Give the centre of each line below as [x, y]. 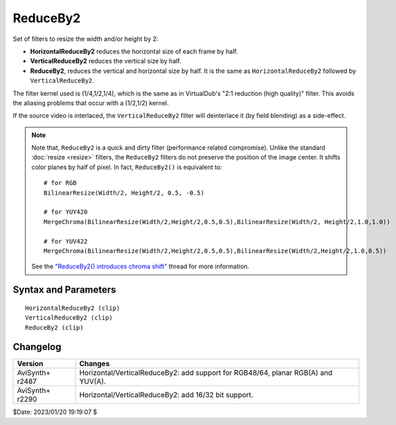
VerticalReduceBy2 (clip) [69, 318]
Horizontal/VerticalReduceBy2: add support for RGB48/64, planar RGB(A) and [206, 373]
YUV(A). [93, 381]
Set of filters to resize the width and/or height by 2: [85, 39]
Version [30, 364]
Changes [94, 364]
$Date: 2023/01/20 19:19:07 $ [55, 412]
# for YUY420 [66, 212]
